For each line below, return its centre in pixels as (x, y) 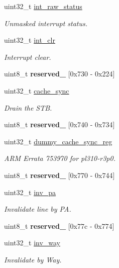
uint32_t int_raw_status (43, 6)
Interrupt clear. (28, 57)
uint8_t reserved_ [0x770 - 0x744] (59, 175)
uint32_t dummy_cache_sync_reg (58, 141)
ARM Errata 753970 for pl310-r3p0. (60, 158)
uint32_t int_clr (30, 40)
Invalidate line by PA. (38, 209)
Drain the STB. (28, 107)
